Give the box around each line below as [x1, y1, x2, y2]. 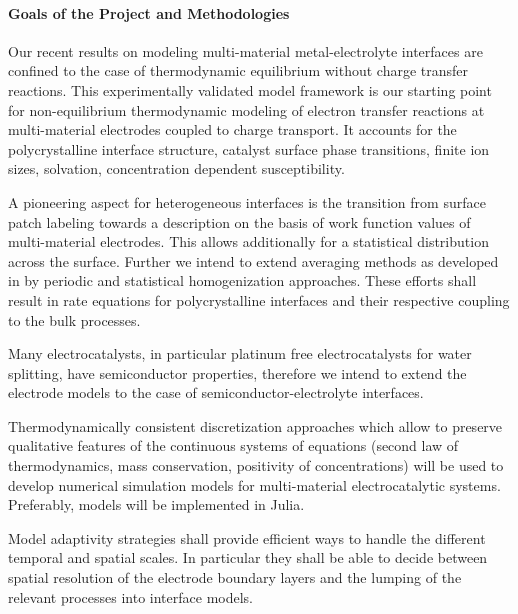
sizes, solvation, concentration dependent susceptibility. [8, 158, 345, 179]
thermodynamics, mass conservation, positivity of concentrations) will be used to [8, 455, 504, 476]
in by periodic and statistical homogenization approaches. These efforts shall [8, 270, 477, 291]
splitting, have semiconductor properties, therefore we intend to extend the [8, 362, 467, 383]
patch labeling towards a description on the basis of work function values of [8, 211, 471, 232]
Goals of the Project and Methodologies [8, 2, 290, 23]
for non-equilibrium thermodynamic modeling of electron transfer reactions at [8, 99, 485, 120]
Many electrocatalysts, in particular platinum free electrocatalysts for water [8, 343, 472, 364]
